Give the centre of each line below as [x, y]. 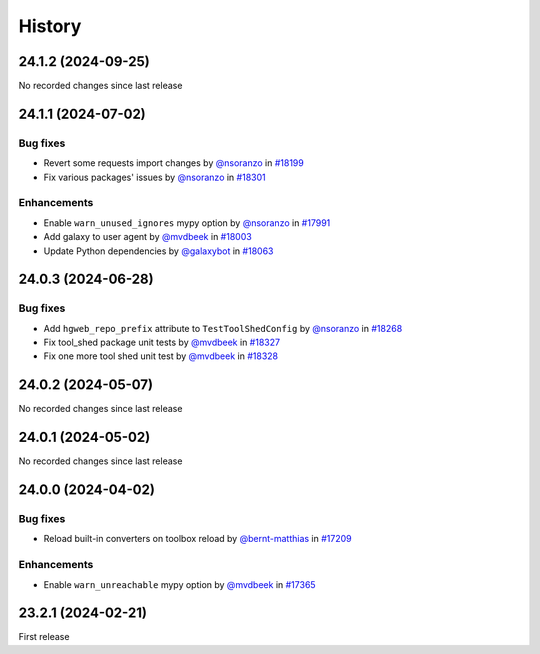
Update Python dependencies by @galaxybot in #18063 [158, 251]
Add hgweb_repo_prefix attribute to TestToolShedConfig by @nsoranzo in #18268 [223, 328]
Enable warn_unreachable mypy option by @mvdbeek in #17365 [179, 584]
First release [44, 637]
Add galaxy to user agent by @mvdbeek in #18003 [147, 237]
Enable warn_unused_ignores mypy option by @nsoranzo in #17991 [187, 222]
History [50, 26]
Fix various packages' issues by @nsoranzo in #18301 [154, 177]
